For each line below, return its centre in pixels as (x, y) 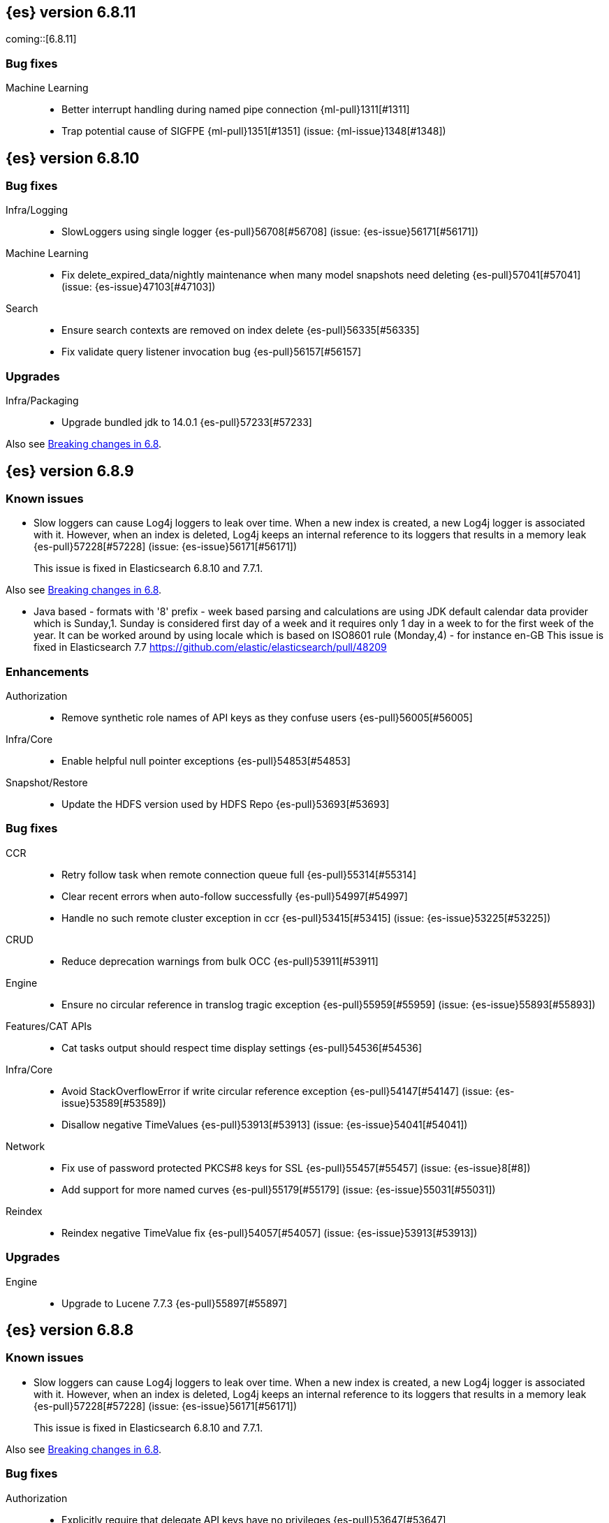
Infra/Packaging (42, 401)
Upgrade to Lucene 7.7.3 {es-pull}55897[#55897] (174, 1303)
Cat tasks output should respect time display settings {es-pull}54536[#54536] (242, 1047)
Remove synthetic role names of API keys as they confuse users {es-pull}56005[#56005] (267, 718)
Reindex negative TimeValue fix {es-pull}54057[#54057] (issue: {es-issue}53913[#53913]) (270, 1233)
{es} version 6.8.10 (73, 158)
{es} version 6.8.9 (70, 471)
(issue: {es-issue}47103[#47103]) (139, 287)
